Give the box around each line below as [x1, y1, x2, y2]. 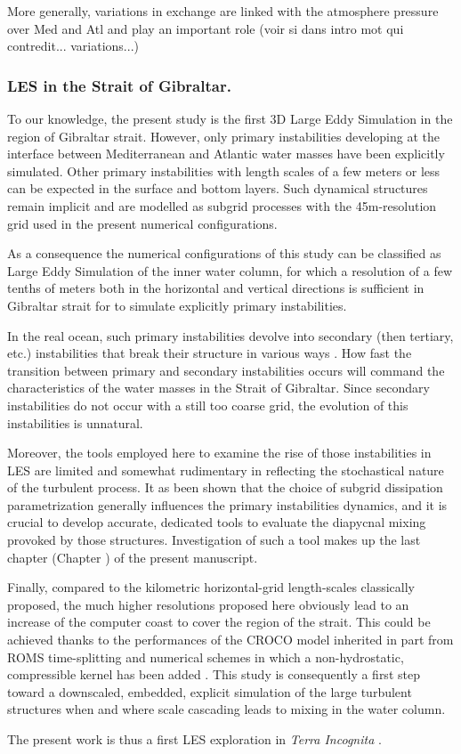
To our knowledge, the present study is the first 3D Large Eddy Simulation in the [7, 109, 453, 127]
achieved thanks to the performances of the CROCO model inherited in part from [7, 630, 454, 649]
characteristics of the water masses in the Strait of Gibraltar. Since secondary [7, 378, 430, 397]
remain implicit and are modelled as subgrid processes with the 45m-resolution [7, 196, 437, 215]
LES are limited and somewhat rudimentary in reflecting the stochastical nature [7, 460, 444, 479]
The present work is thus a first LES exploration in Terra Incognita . [7, 730, 382, 748]
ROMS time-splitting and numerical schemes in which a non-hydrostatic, [7, 647, 404, 666]
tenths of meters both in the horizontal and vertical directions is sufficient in [7, 279, 425, 297]
